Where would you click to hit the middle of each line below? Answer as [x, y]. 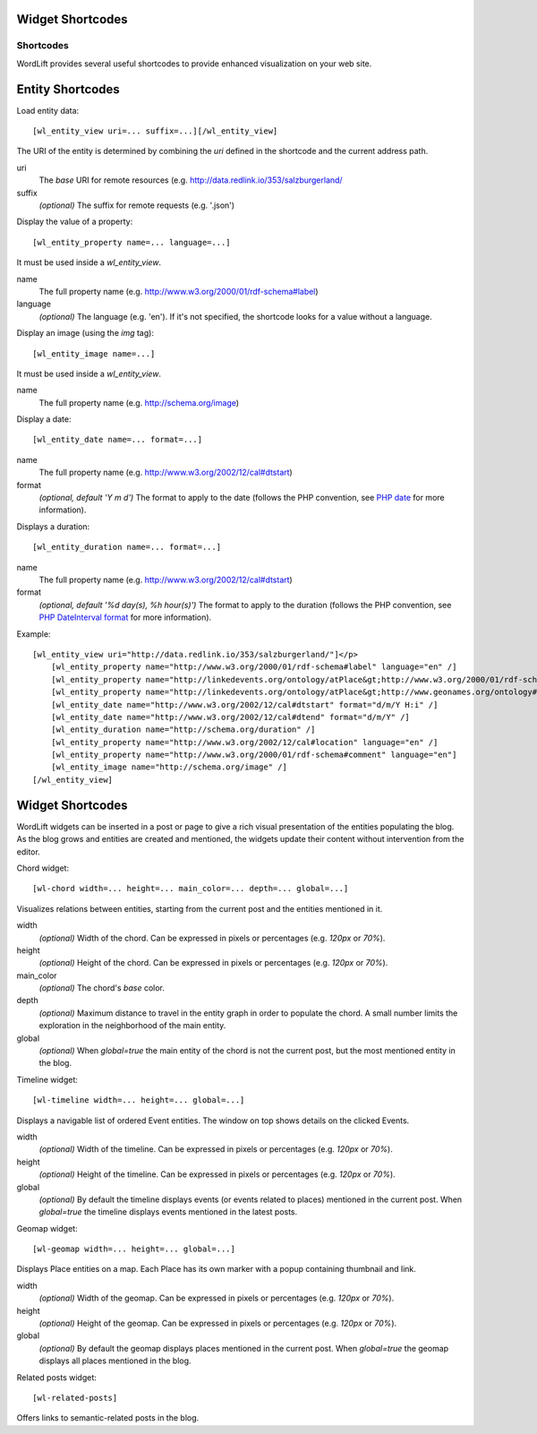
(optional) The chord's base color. [102, 988]
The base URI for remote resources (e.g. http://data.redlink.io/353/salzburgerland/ [191, 180]
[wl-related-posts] [75, 1398]
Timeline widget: [47, 1079]
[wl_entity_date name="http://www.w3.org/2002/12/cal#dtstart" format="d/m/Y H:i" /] [244, 704]
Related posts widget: [57, 1377]
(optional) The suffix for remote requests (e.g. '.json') [137, 205]
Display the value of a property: [75, 222]
